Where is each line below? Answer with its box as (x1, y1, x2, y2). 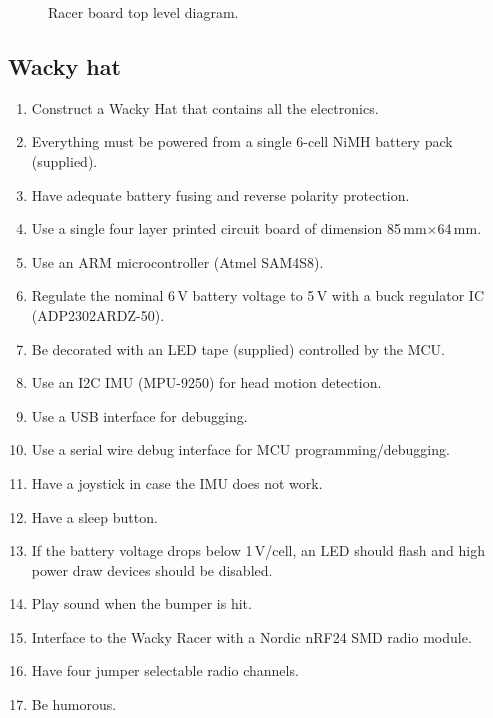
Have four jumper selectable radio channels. (31, 660, 299, 681)
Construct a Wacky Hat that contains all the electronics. (31, 97, 379, 118)
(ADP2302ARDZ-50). (31, 304, 165, 325)
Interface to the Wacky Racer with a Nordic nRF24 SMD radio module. (31, 626, 472, 647)
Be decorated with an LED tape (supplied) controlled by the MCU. (31, 338, 445, 359)
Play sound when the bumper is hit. (31, 593, 252, 614)
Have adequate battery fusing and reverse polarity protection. (31, 184, 410, 205)
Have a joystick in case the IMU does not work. (31, 472, 323, 493)
